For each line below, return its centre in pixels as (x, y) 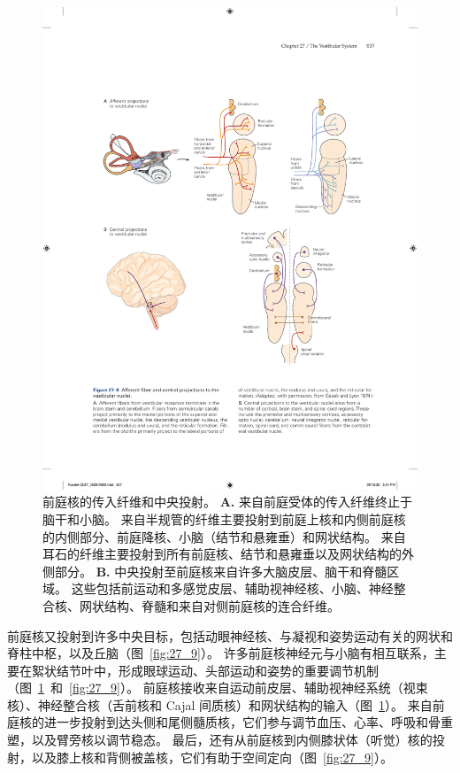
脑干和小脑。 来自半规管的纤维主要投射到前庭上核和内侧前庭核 (224, 518)
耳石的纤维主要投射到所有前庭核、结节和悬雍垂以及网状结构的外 (228, 554)
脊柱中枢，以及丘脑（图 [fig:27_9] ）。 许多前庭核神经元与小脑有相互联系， (221, 653)
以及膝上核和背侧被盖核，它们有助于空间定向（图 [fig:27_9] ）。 (212, 757)
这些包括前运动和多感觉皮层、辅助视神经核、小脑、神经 (232, 588)
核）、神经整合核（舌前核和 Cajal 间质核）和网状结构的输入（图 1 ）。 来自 (220, 704)
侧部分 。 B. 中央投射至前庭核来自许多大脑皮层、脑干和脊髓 (215, 571)
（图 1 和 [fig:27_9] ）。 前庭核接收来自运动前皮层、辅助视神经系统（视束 (218, 688)
